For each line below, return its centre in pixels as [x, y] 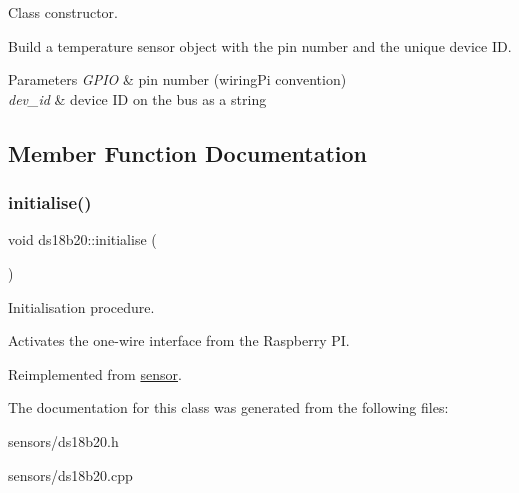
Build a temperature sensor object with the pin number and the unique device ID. [260, 45]
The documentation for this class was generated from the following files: [228, 407]
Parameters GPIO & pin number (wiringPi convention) [177, 79]
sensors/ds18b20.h [63, 440]
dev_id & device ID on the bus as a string [137, 98]
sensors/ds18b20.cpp [70, 474]
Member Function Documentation [188, 152]
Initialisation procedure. [81, 306]
